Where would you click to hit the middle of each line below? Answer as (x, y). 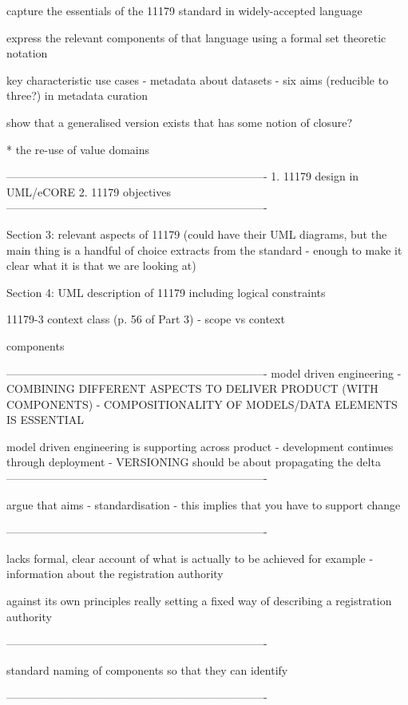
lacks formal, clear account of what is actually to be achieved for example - (190, 558)
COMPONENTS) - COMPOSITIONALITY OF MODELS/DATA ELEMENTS (202, 404)
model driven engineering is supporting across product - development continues (200, 446)
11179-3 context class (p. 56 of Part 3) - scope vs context (146, 319)
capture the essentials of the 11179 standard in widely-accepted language (184, 10)
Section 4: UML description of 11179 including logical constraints (166, 292)
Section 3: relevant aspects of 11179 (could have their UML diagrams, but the (197, 234)
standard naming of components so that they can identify (147, 669)
